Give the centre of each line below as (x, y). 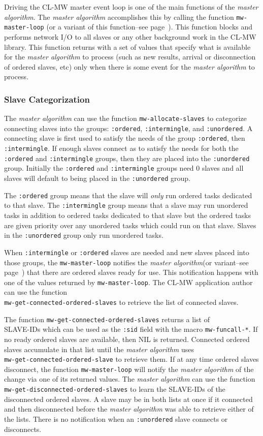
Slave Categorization (47, 99)
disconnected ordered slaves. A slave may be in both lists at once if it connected (128, 399)
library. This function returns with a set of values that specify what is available (127, 46)
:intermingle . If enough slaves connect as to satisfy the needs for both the (121, 148)
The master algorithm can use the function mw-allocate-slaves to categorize (125, 118)
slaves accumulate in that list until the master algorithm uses (99, 349)
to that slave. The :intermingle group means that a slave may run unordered (126, 205)
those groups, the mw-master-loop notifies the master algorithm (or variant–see (126, 262)
